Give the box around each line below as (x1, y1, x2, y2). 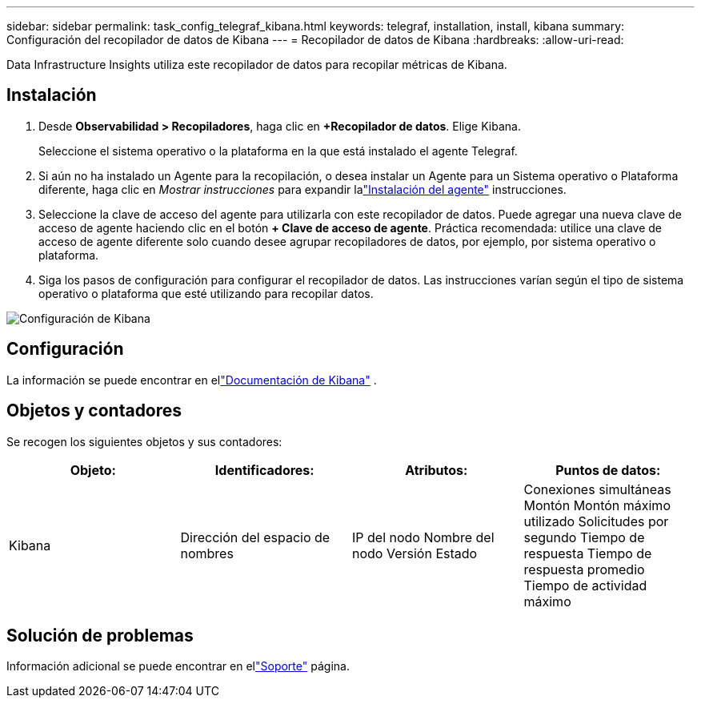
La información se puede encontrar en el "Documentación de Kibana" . (6, 372, 377, 387)
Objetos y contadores (6, 400, 182, 421)
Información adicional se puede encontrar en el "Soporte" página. (6, 659, 350, 674)
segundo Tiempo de (523, 529, 645, 545)
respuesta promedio (523, 561, 645, 577)
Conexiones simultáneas (523, 481, 671, 497)
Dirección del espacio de (180, 529, 330, 545)
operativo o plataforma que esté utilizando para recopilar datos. (38, 286, 374, 300)
